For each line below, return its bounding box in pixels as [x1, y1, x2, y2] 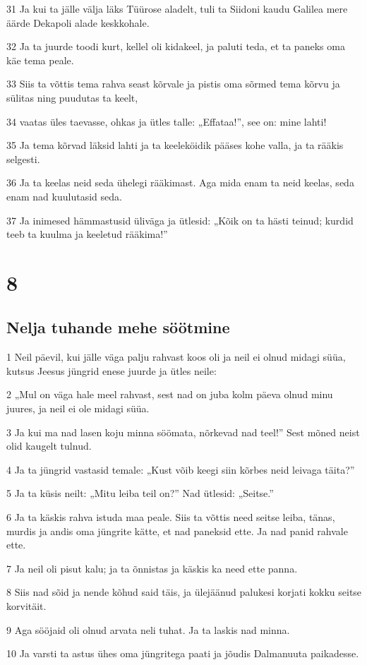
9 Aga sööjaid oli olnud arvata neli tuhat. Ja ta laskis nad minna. [6, 622, 290, 637]
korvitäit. [6, 599, 47, 613]
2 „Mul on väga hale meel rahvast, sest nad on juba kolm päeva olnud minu [6, 387, 333, 402]
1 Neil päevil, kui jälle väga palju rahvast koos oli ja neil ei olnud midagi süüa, [6, 349, 346, 364]
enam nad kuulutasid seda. [6, 188, 122, 203]
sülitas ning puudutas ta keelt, [6, 90, 138, 104]
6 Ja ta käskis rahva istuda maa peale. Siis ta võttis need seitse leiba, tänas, [6, 510, 335, 525]
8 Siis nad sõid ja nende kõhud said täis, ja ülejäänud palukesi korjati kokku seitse [6, 585, 362, 599]
